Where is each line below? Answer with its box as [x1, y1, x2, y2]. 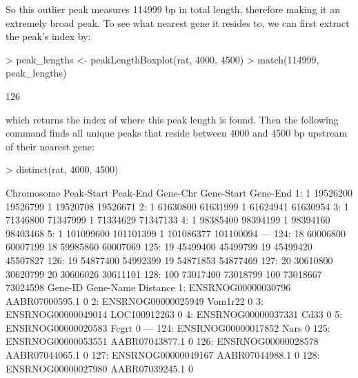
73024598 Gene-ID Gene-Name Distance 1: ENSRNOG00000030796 [6, 280, 291, 295]
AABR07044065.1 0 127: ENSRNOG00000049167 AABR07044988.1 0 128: [6, 348, 320, 362]
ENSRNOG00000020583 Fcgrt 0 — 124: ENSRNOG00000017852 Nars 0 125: [6, 320, 330, 335]
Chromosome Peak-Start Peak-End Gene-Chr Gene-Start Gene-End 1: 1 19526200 [6, 185, 352, 199]
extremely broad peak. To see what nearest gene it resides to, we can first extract [6, 15, 350, 30]
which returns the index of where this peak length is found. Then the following [6, 112, 339, 126]
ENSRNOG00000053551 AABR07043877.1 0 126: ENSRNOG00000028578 [6, 334, 319, 348]
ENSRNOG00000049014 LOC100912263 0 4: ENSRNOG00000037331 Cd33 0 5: [6, 307, 343, 321]
